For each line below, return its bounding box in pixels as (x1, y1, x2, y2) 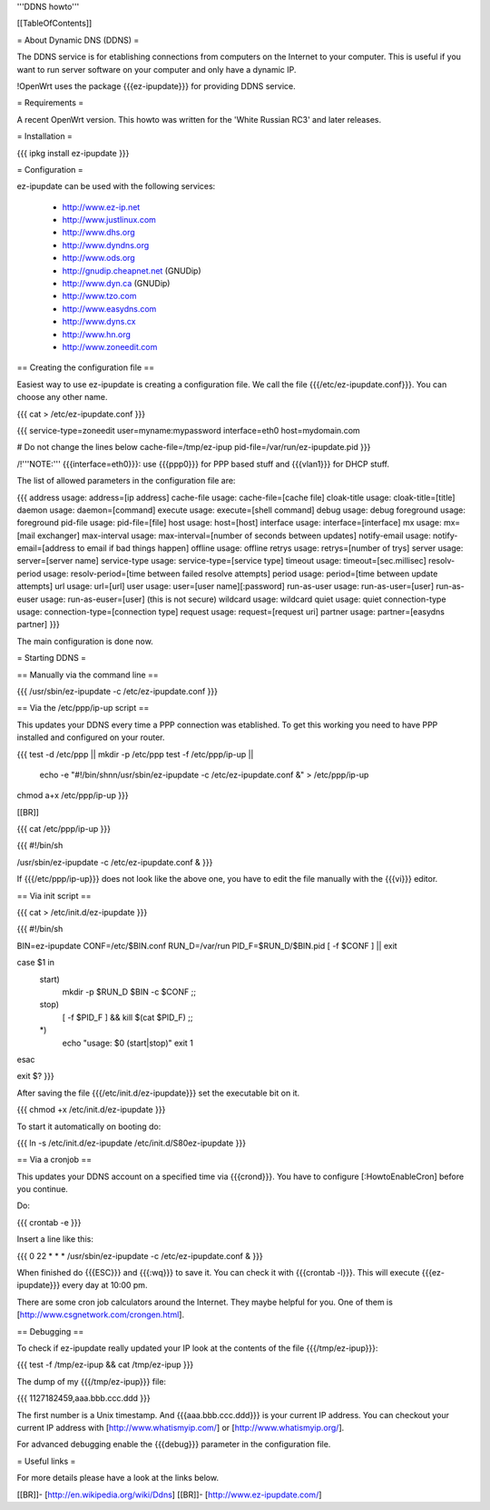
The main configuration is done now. (16, 635, 153, 646)
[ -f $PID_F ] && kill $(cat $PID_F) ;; (62, 1012, 193, 1023)
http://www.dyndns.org (62, 239, 150, 250)
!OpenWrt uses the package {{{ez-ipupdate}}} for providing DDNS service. (16, 80, 296, 91)
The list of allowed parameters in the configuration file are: (16, 475, 236, 486)
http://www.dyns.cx (62, 316, 136, 327)
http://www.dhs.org (62, 227, 135, 238)
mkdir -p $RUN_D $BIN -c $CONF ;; (62, 986, 197, 997)
